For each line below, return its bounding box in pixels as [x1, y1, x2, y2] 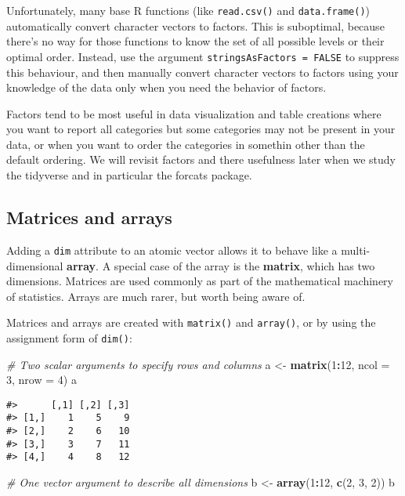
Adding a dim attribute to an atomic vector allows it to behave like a [6, 241, 338, 258]
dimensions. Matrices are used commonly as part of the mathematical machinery [6, 273, 394, 289]
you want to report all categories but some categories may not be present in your [6, 121, 396, 137]
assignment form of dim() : [6, 329, 132, 346]
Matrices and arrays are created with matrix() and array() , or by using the [6, 314, 376, 331]
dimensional [6, 257, 63, 273]
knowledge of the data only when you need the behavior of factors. [6, 79, 327, 96]
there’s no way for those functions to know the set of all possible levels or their [6, 33, 385, 49]
